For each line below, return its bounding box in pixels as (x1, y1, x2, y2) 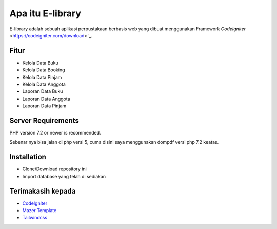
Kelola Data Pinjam (22, 74, 62, 80)
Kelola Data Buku (22, 60, 58, 66)
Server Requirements (9, 116, 80, 125)
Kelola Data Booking (22, 67, 65, 73)
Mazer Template (22, 207, 57, 214)
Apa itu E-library (9, 8, 82, 19)
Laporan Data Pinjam (22, 103, 67, 109)
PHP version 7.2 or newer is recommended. (9, 130, 101, 136)
